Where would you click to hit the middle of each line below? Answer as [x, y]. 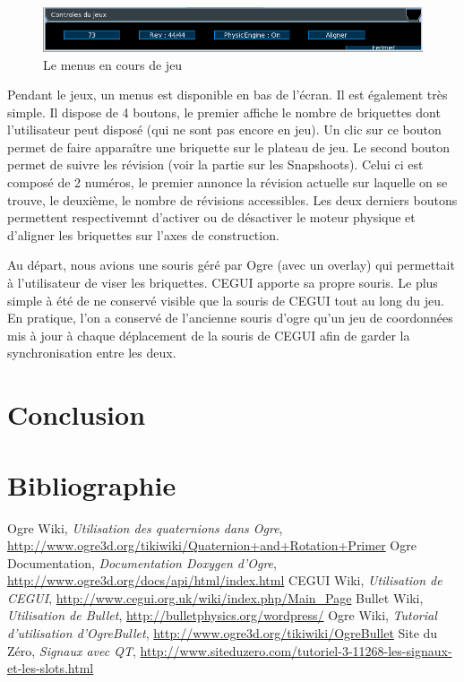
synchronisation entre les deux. [92, 353]
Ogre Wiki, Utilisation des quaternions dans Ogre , [145, 527]
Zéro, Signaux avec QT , [72, 650]
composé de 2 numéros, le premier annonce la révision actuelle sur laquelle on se [228, 182]
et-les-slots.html [51, 668]
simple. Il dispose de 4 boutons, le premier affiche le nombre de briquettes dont [224, 112]
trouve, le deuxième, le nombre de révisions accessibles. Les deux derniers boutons [232, 199]
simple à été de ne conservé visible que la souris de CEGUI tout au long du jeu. [226, 300]
